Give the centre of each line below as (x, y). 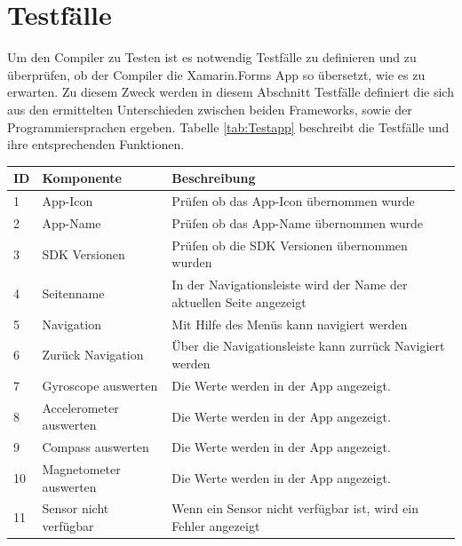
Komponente (82, 178)
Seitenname (73, 293)
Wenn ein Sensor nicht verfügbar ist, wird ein (295, 508)
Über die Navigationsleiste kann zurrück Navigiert (308, 346)
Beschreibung (214, 178)
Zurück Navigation (93, 355)
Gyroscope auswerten (100, 385)
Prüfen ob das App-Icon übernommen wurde (293, 201)
